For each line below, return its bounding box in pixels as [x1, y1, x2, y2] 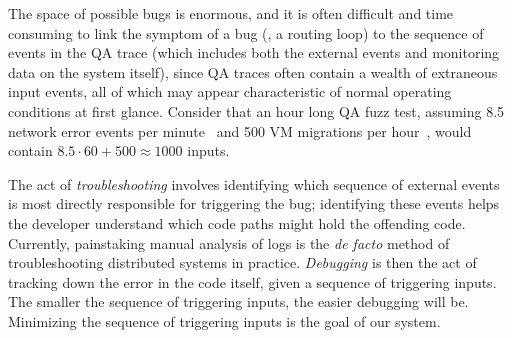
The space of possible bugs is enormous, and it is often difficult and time [8, 3, 454, 23]
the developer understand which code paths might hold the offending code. [8, 212, 466, 233]
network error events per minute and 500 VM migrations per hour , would [8, 120, 472, 141]
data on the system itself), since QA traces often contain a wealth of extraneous [8, 61, 498, 82]
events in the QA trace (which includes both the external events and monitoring [8, 42, 500, 63]
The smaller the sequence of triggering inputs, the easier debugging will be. [8, 291, 469, 312]
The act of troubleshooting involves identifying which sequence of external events [8, 173, 500, 194]
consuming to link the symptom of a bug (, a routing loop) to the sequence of [8, 22, 484, 43]
